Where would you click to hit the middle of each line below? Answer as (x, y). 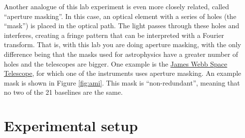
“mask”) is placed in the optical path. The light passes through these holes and (122, 26)
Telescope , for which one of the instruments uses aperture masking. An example (123, 73)
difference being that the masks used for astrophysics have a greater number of (121, 54)
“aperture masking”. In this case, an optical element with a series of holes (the (120, 16)
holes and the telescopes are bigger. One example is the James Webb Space (116, 63)
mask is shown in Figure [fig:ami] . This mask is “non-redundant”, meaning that (122, 82)
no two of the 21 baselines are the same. (63, 92)
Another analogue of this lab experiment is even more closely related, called (116, 6)
